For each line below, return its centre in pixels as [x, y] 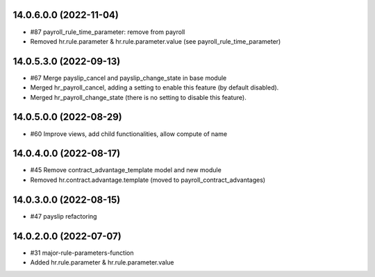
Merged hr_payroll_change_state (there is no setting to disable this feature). [138, 97]
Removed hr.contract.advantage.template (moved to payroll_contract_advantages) [148, 180]
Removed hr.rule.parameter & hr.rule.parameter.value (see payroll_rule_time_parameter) [156, 41]
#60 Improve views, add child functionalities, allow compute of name [129, 134]
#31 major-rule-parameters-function [82, 253]
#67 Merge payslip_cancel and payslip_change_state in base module [128, 78]
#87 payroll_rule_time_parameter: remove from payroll [108, 32]
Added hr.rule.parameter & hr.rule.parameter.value [102, 262]
